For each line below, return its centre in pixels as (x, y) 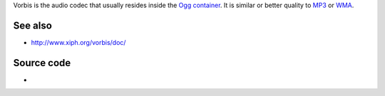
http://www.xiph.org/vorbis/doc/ (78, 42)
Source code (42, 63)
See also (33, 25)
